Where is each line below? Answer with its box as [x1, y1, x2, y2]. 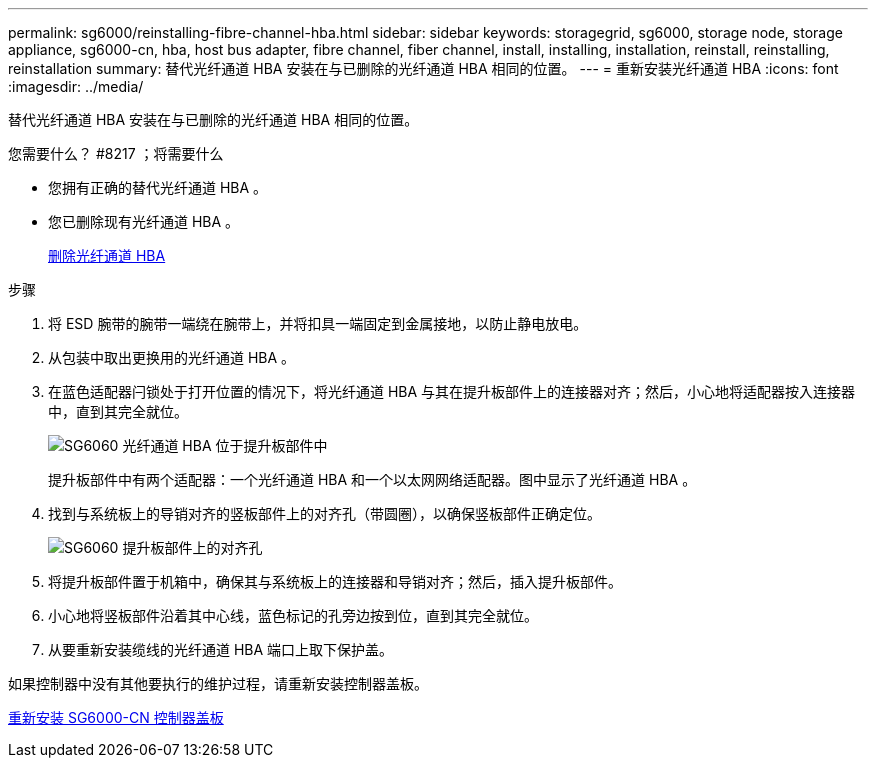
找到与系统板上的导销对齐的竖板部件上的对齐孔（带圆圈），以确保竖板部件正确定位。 [48, 505, 601, 522]
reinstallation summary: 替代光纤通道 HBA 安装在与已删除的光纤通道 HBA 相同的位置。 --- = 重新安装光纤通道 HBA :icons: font [8, 60, 839, 77]
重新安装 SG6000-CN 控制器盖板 [8, 709, 224, 726]
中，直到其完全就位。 [48, 403, 188, 420]
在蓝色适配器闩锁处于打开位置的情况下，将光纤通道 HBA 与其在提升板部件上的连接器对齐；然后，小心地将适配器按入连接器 [48, 383, 856, 400]
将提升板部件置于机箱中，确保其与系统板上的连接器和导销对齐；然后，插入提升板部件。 [48, 573, 622, 590]
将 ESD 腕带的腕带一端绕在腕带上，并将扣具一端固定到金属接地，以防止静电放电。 [48, 315, 588, 332]
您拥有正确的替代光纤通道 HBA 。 [48, 179, 268, 196]
